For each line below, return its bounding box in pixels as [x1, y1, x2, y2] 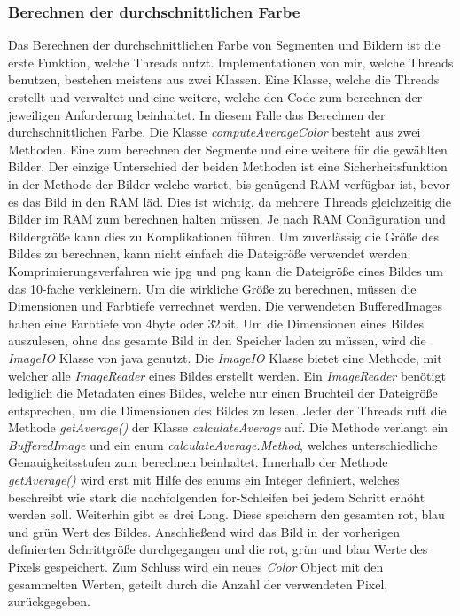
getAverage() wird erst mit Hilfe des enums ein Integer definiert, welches [8, 470, 400, 489]
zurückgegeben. [8, 592, 90, 611]
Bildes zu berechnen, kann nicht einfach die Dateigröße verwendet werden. [8, 244, 411, 263]
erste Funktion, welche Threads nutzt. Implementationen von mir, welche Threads [8, 52, 454, 71]
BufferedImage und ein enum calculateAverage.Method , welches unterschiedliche [8, 435, 438, 454]
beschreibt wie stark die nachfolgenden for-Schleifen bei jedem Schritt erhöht [8, 487, 425, 506]
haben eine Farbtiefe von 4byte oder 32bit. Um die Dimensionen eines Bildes [8, 313, 425, 332]
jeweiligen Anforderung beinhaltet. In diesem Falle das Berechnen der [8, 105, 386, 123]
